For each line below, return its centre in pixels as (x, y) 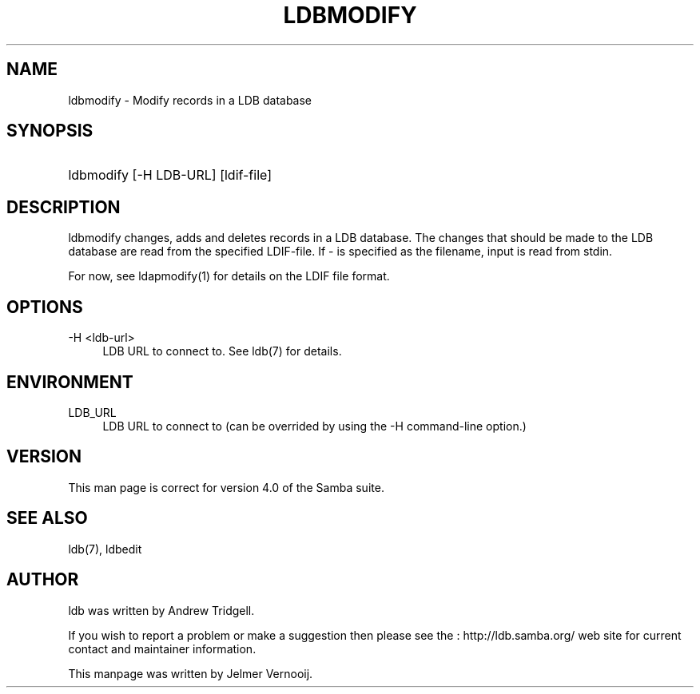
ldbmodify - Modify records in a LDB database (190, 100)
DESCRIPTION (64, 207)
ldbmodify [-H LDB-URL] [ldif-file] (170, 175)
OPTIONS (45, 307)
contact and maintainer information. (162, 648)
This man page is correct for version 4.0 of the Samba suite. (226, 487)
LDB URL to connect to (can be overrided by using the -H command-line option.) (314, 426)
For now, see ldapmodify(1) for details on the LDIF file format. (229, 276)
